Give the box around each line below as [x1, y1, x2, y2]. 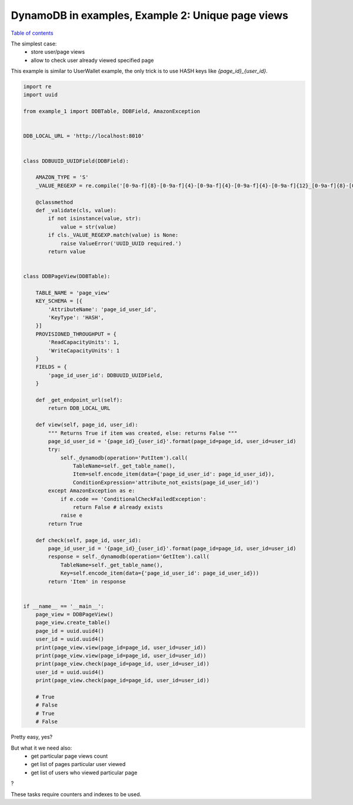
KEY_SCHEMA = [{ [35, 298, 82, 305]
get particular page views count [31, 752, 108, 760]
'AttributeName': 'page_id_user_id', [48, 306, 157, 312]
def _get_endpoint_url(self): [35, 397, 123, 403]
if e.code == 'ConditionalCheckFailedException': [60, 496, 207, 502]
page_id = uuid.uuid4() [35, 628, 104, 634]
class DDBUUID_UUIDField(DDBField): [23, 157, 129, 164]
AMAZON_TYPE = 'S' [35, 174, 89, 181]
